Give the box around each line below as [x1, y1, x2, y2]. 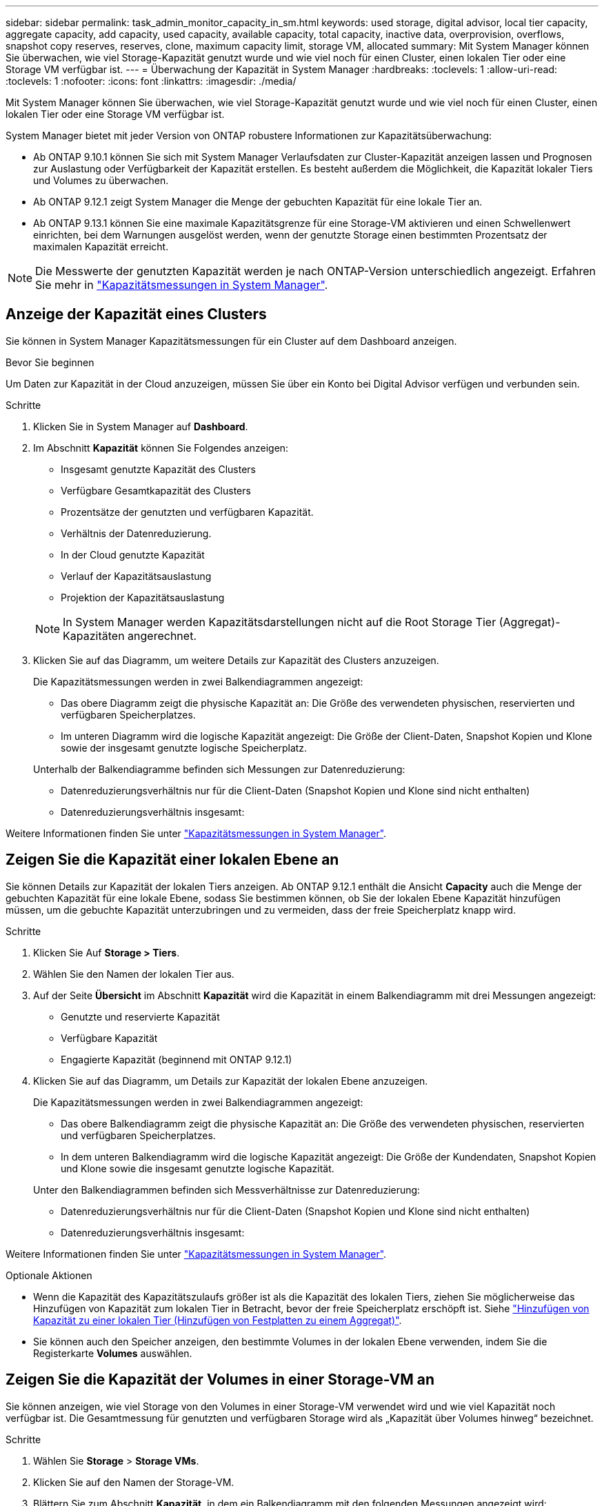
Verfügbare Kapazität [61, 1032, 158, 1044]
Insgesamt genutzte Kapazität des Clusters [61, 463, 256, 475]
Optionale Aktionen [6, 1269, 92, 1281]
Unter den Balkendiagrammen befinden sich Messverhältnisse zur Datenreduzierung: [33, 1183, 421, 1196]
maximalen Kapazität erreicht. [33, 241, 169, 252]
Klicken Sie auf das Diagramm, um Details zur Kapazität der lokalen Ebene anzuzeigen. [33, 1074, 428, 1087]
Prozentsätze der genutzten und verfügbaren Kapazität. [61, 505, 314, 518]
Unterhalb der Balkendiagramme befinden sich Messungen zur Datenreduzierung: [33, 763, 405, 775]
